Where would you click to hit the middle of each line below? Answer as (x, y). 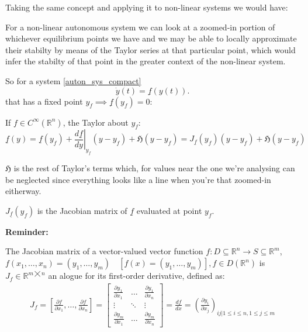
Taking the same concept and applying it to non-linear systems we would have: (147, 7)
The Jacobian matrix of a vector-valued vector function (104, 251)
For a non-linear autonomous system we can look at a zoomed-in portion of (140, 27)
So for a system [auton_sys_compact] (73, 80)
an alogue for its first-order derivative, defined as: (136, 276)
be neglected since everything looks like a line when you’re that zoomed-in (138, 179)
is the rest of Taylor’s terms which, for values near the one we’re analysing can (154, 168)
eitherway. (23, 191)
